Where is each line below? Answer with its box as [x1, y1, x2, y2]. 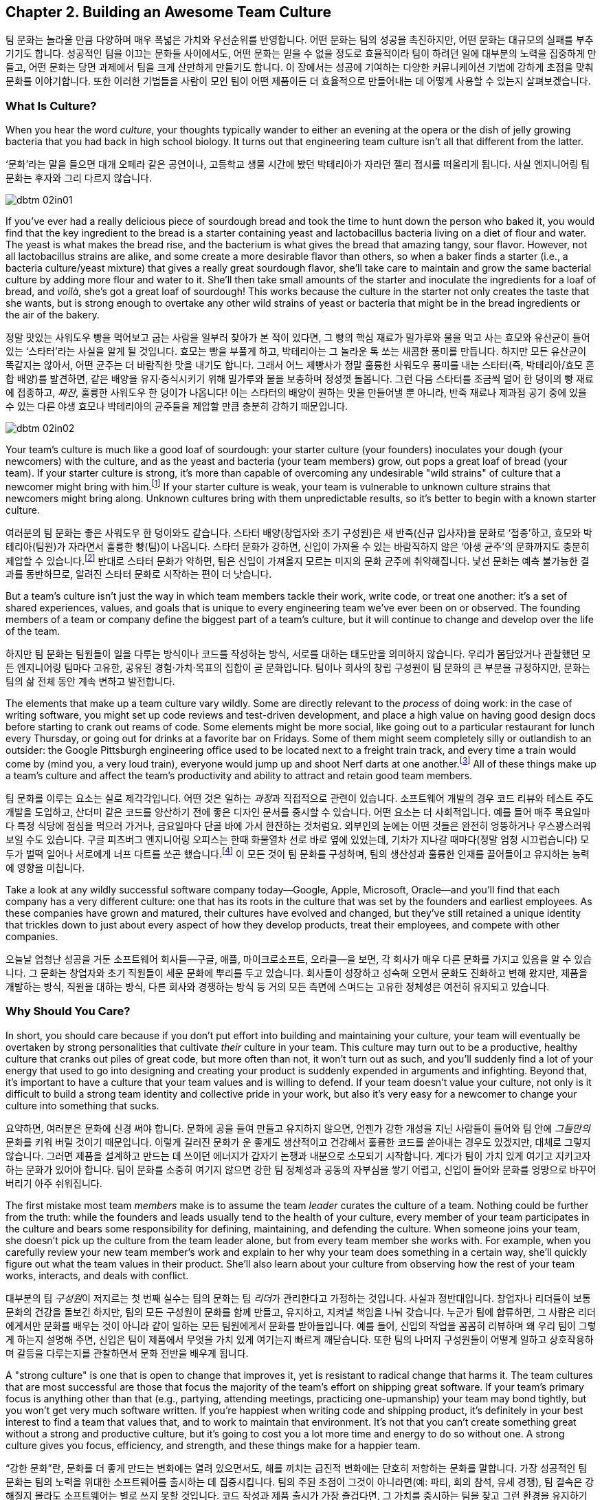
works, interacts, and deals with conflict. [5, 1269, 189, 1281]
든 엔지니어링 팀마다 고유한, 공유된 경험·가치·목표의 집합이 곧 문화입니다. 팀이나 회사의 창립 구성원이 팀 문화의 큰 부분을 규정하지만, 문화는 [5, 662, 590, 674]
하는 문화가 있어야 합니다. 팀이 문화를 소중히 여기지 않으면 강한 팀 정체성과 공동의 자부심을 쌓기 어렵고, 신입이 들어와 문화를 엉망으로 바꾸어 [5, 1163, 597, 1175]
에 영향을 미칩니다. [5, 861, 85, 873]
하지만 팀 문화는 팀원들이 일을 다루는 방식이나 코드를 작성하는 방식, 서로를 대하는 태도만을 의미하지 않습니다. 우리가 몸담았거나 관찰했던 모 [5, 648, 591, 660]
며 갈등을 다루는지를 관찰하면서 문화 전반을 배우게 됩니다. [5, 1347, 249, 1359]
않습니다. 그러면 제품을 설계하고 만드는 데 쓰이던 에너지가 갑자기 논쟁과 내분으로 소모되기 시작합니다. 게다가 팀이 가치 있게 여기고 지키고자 [5, 1149, 591, 1162]
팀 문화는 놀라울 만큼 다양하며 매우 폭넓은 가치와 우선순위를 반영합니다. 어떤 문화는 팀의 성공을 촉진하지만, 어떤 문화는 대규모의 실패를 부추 [5, 34, 594, 46]
